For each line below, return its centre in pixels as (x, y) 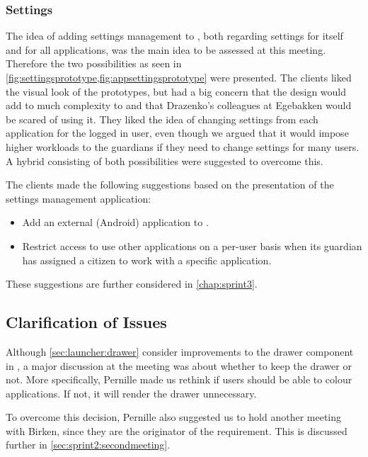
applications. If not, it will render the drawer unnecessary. (131, 393)
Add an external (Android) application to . (115, 222)
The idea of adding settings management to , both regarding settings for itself (174, 36)
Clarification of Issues (86, 322)
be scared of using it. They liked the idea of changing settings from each (162, 119)
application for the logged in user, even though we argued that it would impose (177, 133)
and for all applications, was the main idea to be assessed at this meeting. (166, 49)
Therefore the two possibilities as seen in (94, 63)
